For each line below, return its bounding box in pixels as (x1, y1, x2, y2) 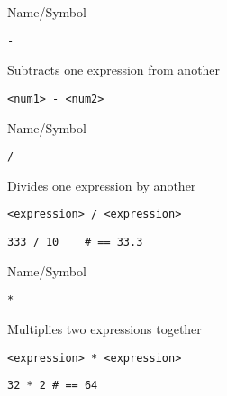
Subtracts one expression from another (7, 60, 221, 79)
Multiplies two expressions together (7, 319, 202, 337)
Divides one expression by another (7, 175, 196, 194)
